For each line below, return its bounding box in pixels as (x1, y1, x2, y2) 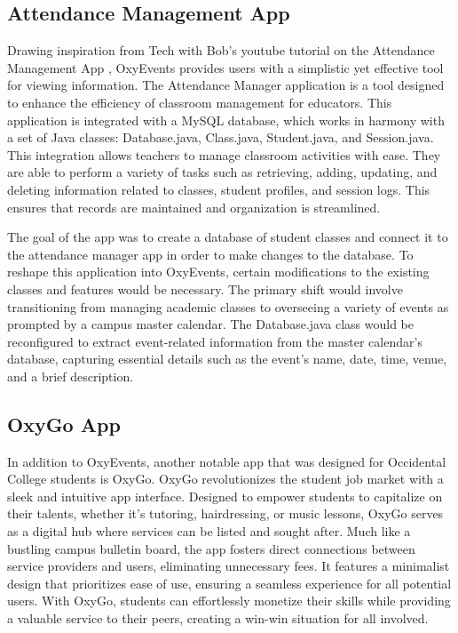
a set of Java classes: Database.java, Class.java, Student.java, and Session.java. (7, 128, 434, 147)
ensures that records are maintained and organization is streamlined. (7, 197, 381, 216)
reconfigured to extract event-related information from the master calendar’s (7, 332, 422, 350)
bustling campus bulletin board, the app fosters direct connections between (7, 539, 415, 557)
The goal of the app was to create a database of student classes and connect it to (7, 228, 448, 246)
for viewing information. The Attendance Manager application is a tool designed (7, 76, 445, 94)
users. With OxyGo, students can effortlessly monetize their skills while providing (7, 591, 451, 610)
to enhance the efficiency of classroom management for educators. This (7, 92, 392, 111)
